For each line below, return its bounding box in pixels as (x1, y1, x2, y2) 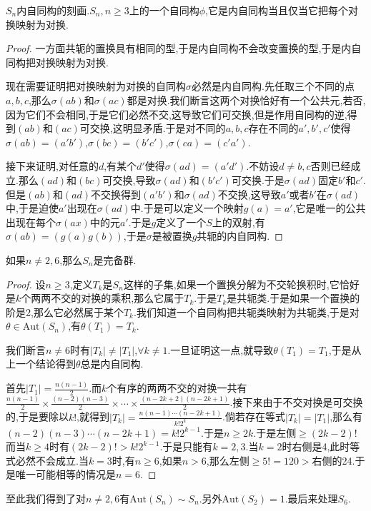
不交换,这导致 (217, 186, 281, 201)
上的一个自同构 (129, 3, 199, 17)
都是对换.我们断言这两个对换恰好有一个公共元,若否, (127, 92, 366, 107)
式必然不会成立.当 (6, 452, 89, 467)
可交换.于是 (231, 172, 285, 187)
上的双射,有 (212, 214, 265, 229)
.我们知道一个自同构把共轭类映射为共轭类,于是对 (133, 304, 360, 319)
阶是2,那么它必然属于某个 (6, 304, 124, 319)
